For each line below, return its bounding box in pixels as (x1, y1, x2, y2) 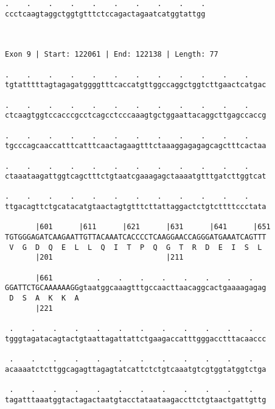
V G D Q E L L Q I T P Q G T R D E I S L (9, 243, 262, 252)
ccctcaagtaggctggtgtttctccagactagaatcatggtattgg (5, 9, 206, 18)
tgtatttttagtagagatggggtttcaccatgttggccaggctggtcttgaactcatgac (5, 80, 266, 90)
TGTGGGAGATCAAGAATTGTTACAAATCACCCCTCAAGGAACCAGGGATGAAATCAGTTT (5, 233, 266, 242)
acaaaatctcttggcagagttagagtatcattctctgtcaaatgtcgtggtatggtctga (5, 365, 266, 374)
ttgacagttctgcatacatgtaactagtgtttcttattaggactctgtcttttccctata (5, 202, 266, 212)
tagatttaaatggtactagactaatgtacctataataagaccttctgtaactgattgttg (5, 395, 266, 404)
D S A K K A (9, 294, 79, 303)
